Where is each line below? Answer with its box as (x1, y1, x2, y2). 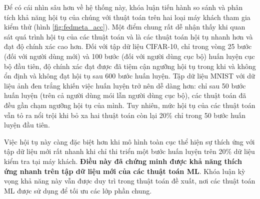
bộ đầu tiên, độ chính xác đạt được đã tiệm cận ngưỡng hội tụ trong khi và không (4, 60, 256, 71)
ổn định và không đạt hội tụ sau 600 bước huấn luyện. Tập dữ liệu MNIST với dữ (4, 70, 255, 81)
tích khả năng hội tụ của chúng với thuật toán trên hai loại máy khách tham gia (4, 11, 250, 22)
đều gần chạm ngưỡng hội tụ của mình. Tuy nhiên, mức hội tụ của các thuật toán (4, 99, 255, 110)
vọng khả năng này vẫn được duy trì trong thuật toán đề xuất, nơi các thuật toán (4, 175, 255, 186)
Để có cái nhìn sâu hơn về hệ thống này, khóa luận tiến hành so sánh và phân (4, 2, 243, 12)
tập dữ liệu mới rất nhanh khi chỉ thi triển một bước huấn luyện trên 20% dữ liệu (4, 146, 255, 156)
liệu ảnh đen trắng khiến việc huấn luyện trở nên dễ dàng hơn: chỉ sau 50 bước (4, 80, 246, 90)
